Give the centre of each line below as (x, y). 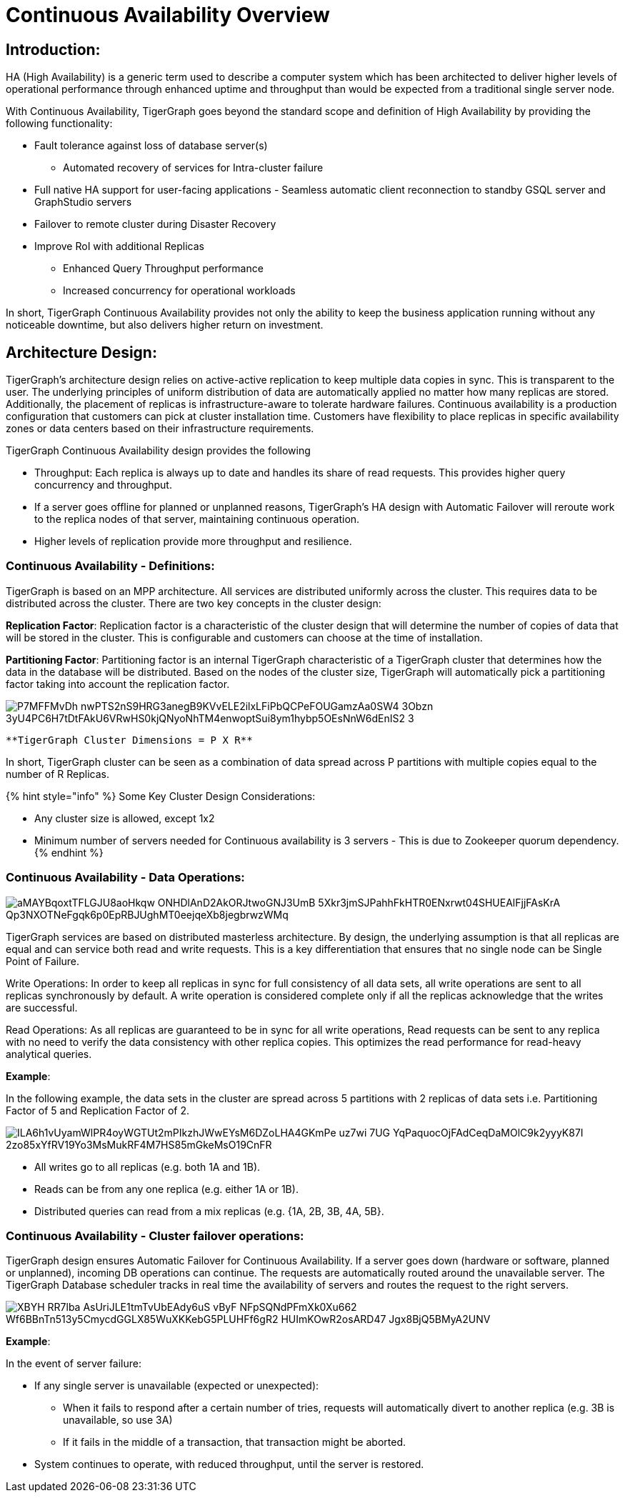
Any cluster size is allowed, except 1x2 (125, 818)
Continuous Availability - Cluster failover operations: (155, 1235)
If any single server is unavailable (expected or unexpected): (177, 1386)
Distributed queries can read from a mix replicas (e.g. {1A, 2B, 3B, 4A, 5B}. (209, 1211)
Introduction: (53, 49)
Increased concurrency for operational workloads (179, 291)
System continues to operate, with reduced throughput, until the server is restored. (229, 1464)
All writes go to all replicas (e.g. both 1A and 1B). (147, 1167)
